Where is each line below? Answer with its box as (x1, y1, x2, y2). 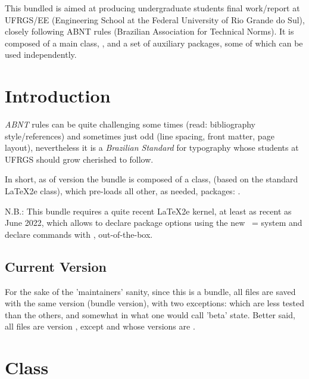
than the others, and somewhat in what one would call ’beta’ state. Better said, (5, 308, 295, 321)
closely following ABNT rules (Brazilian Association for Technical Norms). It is (5, 25, 294, 38)
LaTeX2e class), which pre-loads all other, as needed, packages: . (5, 185, 241, 197)
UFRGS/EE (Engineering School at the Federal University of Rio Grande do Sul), (5, 13, 305, 26)
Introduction (5, 83, 111, 108)
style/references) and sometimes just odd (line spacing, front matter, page (5, 129, 274, 142)
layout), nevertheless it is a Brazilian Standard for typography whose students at (5, 141, 299, 154)
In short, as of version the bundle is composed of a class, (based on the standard (5, 173, 298, 185)
